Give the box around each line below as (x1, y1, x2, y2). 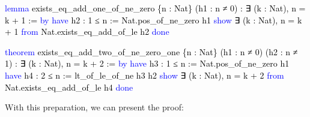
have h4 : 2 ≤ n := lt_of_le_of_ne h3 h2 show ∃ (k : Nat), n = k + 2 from (5, 68, 284, 81)
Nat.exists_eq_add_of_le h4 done (5, 80, 133, 93)
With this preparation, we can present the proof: (5, 101, 184, 113)
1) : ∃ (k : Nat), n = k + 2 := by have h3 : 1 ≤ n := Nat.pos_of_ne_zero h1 (5, 57, 290, 70)
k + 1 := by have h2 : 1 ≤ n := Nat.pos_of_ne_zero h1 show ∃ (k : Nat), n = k (5, 13, 302, 26)
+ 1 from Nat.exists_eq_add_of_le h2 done (5, 25, 169, 38)
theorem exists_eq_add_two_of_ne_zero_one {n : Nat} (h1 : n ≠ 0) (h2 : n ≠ (5, 45, 298, 58)
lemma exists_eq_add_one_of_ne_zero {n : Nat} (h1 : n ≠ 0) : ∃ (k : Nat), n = (5, 2, 306, 14)
